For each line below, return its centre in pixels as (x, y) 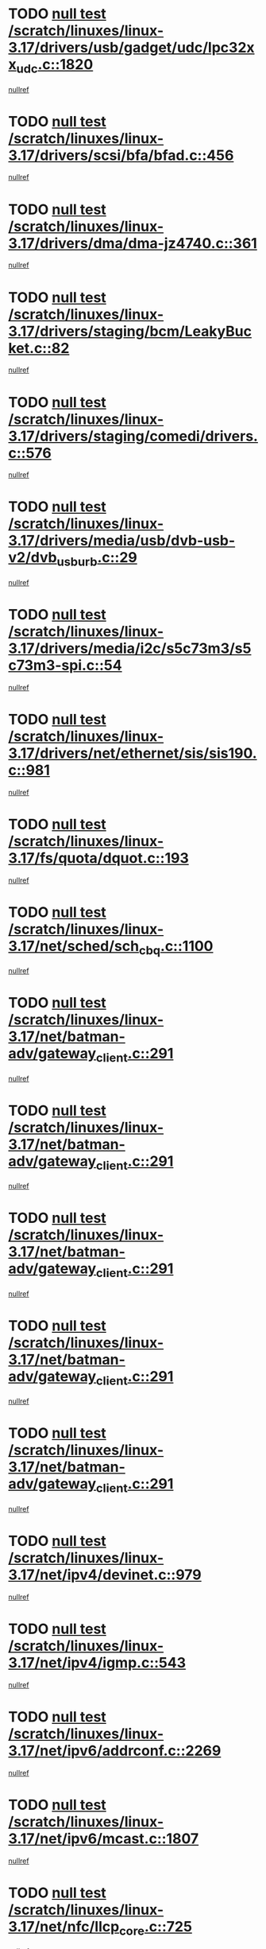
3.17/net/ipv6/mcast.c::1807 (104, 1838)
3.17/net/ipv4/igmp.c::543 (97, 1662)
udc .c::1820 (55, 66)
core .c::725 (156, 1928)
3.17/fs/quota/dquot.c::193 (98, 858)
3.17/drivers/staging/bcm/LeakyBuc (130, 331)
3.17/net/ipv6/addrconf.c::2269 (115, 1751)
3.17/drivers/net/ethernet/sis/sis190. (133, 753)
